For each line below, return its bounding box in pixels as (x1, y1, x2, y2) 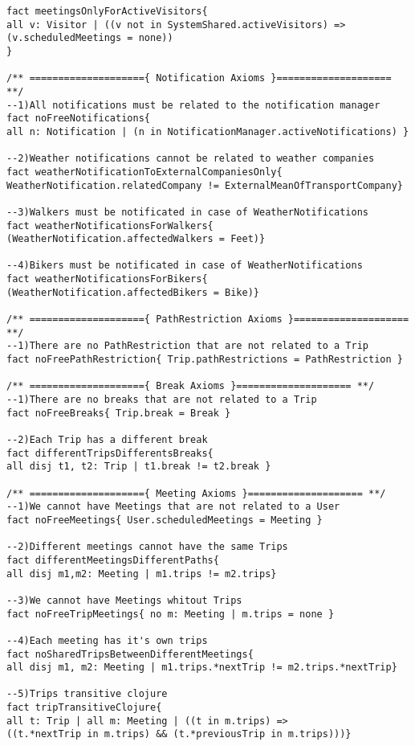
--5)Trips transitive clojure (6, 688, 168, 700)
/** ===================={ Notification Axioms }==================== (6, 72, 392, 84)
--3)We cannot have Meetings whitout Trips (6, 594, 242, 606)
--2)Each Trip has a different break (6, 434, 208, 445)
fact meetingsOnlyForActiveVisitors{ (6, 6, 208, 17)
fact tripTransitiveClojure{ (6, 702, 162, 714)
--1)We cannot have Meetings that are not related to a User (6, 501, 340, 513)
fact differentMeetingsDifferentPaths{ (6, 554, 219, 566)
